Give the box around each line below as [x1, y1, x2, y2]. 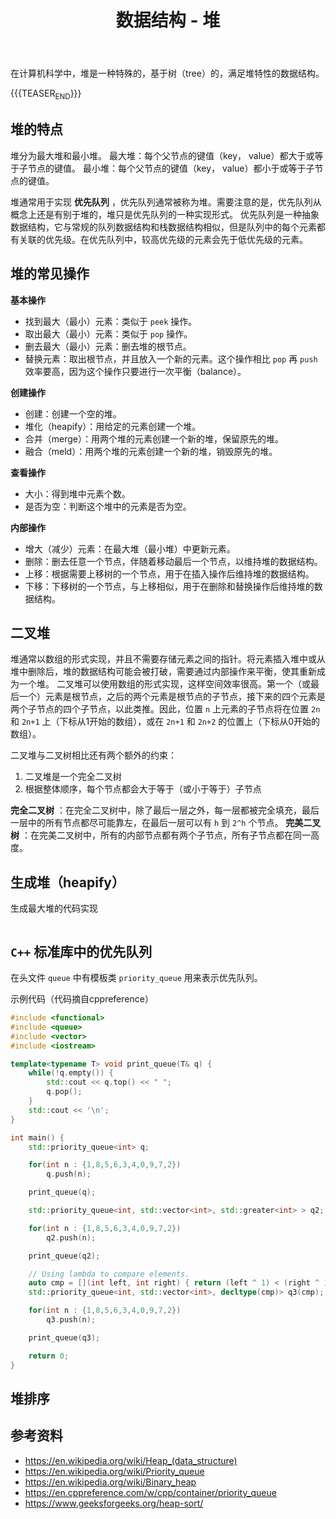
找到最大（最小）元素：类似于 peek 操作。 [24, 315, 198, 327]
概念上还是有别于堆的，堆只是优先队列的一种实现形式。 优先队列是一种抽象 [10, 208, 320, 220]
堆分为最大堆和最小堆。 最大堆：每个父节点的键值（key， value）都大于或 [10, 149, 315, 161]
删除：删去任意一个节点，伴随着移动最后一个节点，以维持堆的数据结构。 [24, 555, 323, 567]
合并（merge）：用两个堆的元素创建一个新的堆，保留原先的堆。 [24, 432, 285, 445]
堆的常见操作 [10, 266, 90, 283]
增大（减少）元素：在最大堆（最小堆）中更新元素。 [24, 542, 236, 555]
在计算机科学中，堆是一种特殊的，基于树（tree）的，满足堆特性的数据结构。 [10, 67, 325, 80]
